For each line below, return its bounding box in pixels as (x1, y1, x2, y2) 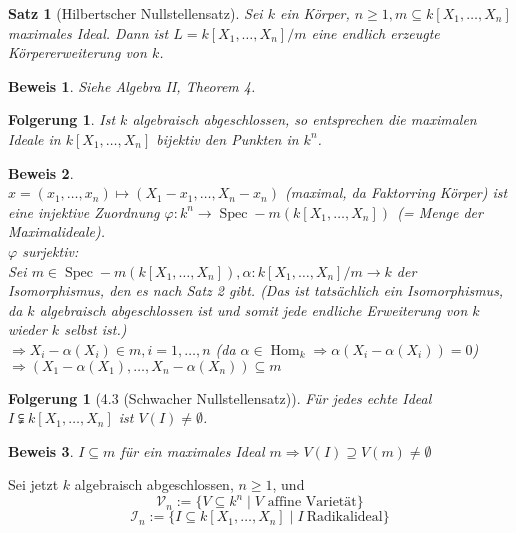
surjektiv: (22, 240, 79, 261)
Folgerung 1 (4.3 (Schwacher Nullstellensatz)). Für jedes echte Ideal (8, 387, 432, 408)
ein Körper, (279, 3, 350, 23)
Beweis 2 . (8, 162, 74, 183)
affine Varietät (267, 495, 357, 510)
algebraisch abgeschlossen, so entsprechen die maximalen (132, 109, 477, 130)
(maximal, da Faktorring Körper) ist (284, 182, 508, 203)
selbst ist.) (64, 319, 127, 340)
